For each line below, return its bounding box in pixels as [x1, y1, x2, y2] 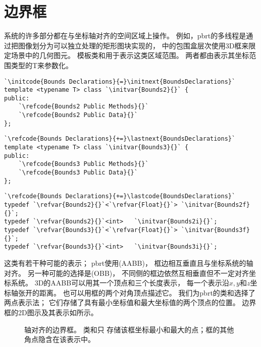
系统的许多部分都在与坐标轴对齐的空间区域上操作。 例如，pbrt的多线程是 [4, 30, 246, 41]
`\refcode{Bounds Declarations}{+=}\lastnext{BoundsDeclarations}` [4, 135, 236, 143]
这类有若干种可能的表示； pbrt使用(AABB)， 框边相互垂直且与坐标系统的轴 [4, 257, 253, 268]
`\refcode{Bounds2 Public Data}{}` [18, 111, 138, 119]
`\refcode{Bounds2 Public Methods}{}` [18, 103, 149, 110]
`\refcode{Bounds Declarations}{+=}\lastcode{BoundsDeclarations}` [4, 193, 236, 200]
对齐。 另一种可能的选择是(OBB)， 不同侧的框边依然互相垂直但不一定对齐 [4, 267, 249, 278]
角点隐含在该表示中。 [24, 334, 95, 344]
